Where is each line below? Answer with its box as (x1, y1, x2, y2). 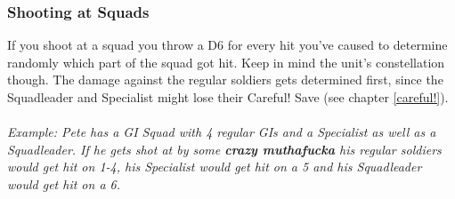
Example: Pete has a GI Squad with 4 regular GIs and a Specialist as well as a (7, 123, 436, 141)
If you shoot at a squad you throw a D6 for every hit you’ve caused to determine (7, 36, 448, 54)
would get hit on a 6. (7, 174, 121, 193)
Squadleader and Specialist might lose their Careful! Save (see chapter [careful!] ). (7, 88, 449, 106)
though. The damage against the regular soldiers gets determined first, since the (7, 70, 443, 89)
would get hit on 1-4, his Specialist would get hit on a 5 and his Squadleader (7, 157, 422, 176)
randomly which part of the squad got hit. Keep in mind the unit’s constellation (7, 52, 445, 71)
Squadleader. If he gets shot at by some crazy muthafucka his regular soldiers (7, 139, 442, 158)
